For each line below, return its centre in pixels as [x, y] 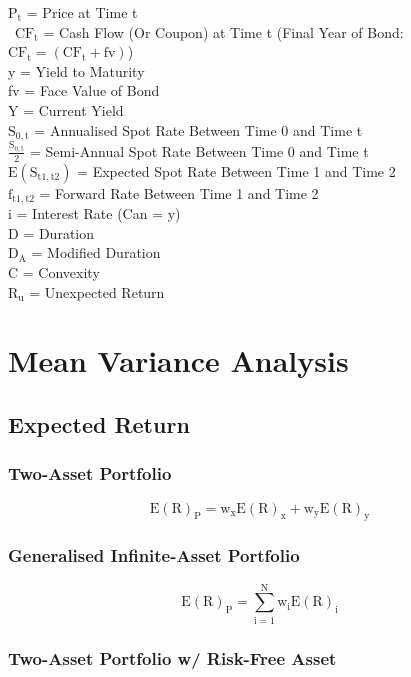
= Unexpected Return [97, 291]
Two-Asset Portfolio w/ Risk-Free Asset [172, 657]
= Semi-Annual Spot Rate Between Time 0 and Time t [199, 150]
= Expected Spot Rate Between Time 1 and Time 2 [236, 170]
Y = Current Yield [66, 109]
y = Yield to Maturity [76, 70]
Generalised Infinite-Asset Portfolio [154, 555]
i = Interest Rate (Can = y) [94, 213]
